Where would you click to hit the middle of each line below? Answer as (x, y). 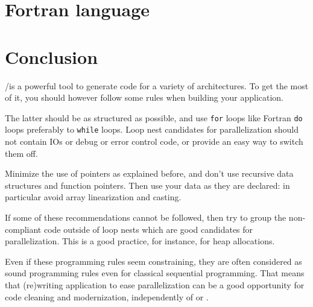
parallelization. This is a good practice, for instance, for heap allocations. (140, 241)
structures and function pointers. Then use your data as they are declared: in (147, 185)
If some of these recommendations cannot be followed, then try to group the (146, 217)
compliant (23, 229)
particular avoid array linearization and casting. (93, 197)
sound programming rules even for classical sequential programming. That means (155, 273)
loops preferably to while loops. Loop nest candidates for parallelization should (152, 129)
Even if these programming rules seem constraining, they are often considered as (153, 261)
